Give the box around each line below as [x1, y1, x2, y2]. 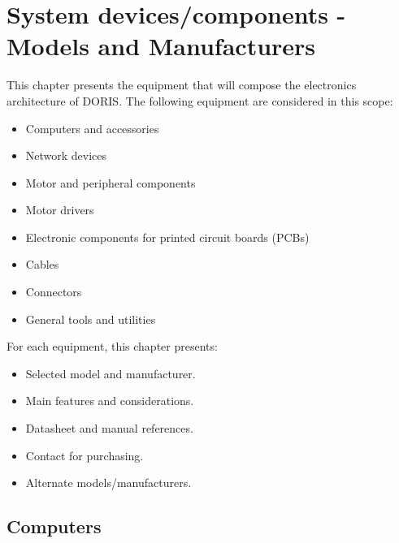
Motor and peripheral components [25, 174, 196, 191]
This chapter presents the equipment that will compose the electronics [7, 76, 357, 93]
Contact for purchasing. [25, 446, 144, 463]
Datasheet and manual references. [25, 420, 193, 437]
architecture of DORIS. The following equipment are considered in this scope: [7, 92, 393, 109]
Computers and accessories [25, 119, 159, 136]
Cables [25, 256, 59, 273]
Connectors [25, 283, 82, 300]
